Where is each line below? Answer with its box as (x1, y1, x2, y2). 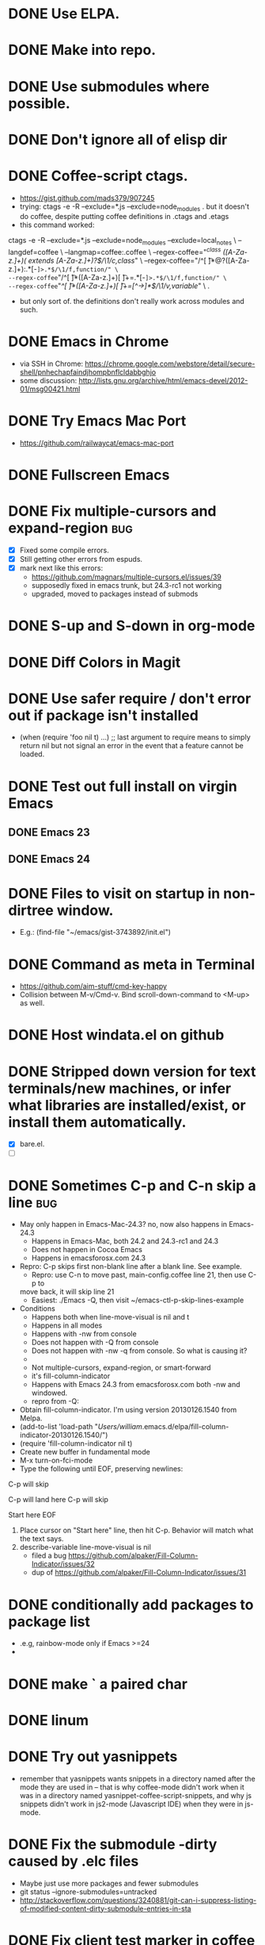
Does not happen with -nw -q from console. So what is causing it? (31, 1346, 248, 1355)
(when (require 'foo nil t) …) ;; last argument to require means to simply (19, 732, 251, 742)
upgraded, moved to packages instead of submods (31, 589, 199, 599)
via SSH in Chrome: (19, 359, 84, 368)
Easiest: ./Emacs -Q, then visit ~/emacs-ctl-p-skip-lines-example (31, 1295, 244, 1305)
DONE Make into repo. (8, 41, 157, 60)
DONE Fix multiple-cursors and (8, 502, 217, 521)
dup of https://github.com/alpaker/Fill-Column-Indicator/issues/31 (31, 1568, 247, 1578)
